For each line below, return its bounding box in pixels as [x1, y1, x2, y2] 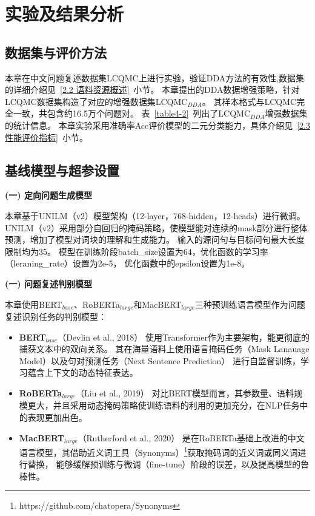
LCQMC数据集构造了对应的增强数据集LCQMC [5, 95, 188, 107]
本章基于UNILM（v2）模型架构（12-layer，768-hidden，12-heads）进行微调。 [5, 209, 305, 222]
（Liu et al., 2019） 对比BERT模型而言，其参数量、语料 [75, 386, 294, 399]
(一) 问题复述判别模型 [5, 277, 92, 290]
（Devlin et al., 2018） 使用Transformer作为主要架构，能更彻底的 [58, 330, 310, 343]
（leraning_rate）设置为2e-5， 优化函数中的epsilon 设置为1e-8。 [5, 257, 250, 270]
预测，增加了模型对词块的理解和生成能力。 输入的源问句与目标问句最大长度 [5, 233, 305, 246]
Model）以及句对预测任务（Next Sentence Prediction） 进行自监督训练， [19, 354, 300, 367]
